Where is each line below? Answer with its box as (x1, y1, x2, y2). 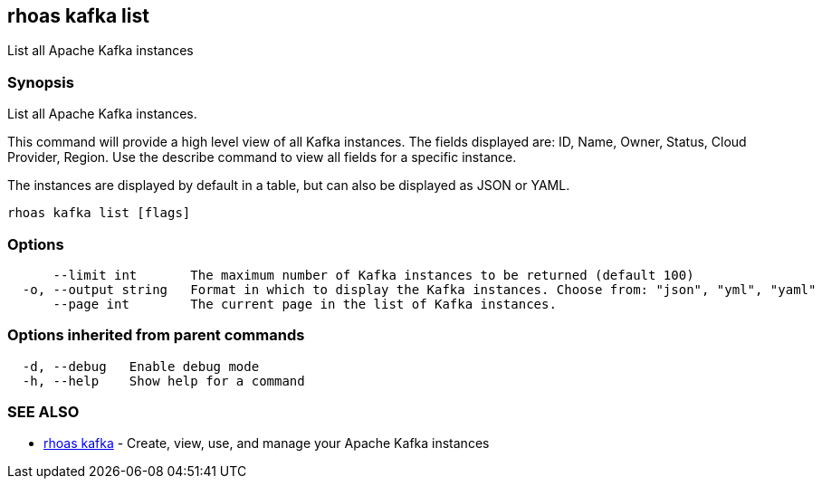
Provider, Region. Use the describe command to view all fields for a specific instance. (7, 149, 517, 166)
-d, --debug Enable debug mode (22, 358, 260, 374)
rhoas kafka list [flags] (7, 205, 191, 221)
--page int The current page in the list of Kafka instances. (53, 296, 557, 311)
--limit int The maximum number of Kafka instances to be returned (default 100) (53, 267, 694, 282)
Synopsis (7, 72, 74, 91)
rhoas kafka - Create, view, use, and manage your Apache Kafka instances (43, 435, 490, 452)
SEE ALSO (7, 403, 80, 422)
